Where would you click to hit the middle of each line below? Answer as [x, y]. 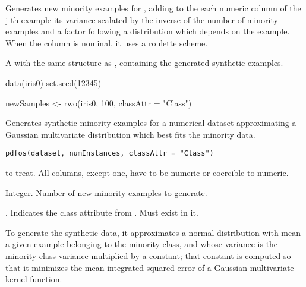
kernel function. [34, 279]
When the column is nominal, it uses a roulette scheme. [107, 42]
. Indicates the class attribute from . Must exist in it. [102, 212]
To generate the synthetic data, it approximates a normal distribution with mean [153, 232]
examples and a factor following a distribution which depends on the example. [148, 31]
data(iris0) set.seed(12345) [53, 82]
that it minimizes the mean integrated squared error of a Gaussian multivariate [150, 267]
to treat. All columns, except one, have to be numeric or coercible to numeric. [147, 172]
